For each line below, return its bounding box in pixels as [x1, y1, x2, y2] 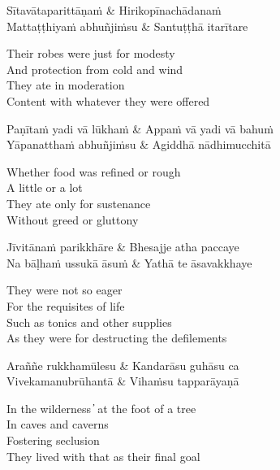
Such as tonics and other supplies [6, 313, 172, 330]
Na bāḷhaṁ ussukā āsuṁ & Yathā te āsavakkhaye [6, 254, 252, 271]
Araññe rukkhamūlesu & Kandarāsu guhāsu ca [6, 356, 239, 373]
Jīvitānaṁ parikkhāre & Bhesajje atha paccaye [6, 238, 239, 255]
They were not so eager [6, 281, 123, 298]
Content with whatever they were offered [6, 92, 210, 109]
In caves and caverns [6, 416, 109, 433]
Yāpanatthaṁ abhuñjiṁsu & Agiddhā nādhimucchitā [6, 136, 271, 153]
